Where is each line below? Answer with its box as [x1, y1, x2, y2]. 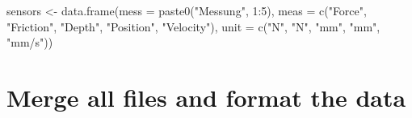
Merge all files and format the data [6, 80, 406, 113]
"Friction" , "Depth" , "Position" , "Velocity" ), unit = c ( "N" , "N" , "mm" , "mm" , [6, 18, 380, 35]
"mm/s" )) [6, 34, 53, 51]
